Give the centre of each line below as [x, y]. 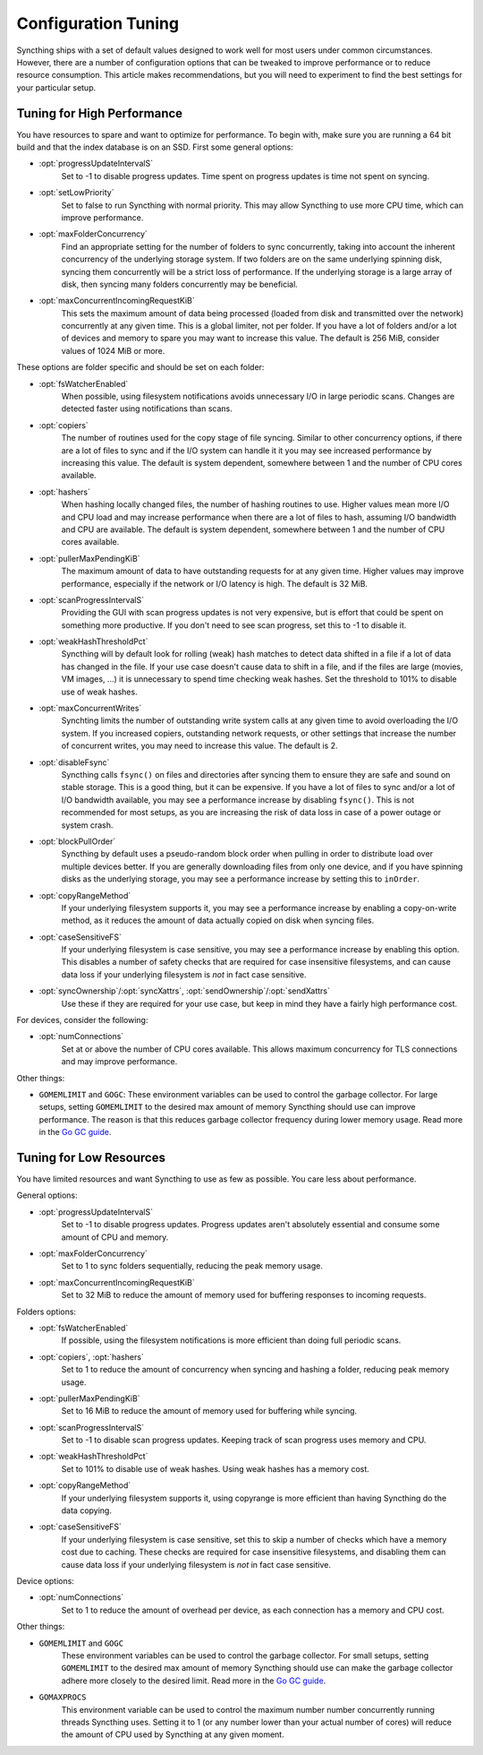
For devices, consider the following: [82, 1020]
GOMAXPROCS [63, 1697]
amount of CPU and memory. [115, 1237]
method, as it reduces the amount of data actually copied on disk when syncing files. [218, 921]
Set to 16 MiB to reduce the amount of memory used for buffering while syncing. [209, 1411]
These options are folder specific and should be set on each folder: [140, 367]
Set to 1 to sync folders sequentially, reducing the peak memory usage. [192, 1266]
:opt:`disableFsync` [74, 762]
